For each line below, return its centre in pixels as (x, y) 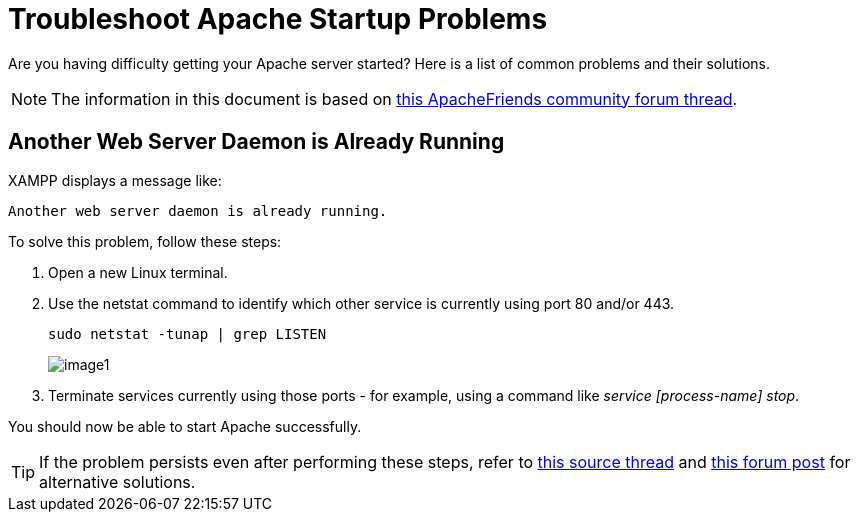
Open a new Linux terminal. (138, 272)
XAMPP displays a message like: (115, 180)
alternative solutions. (117, 481)
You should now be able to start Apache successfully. (185, 426)
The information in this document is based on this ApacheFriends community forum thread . (394, 98)
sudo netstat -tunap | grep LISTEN (187, 333)
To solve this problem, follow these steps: (145, 241)
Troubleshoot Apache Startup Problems (278, 19)
